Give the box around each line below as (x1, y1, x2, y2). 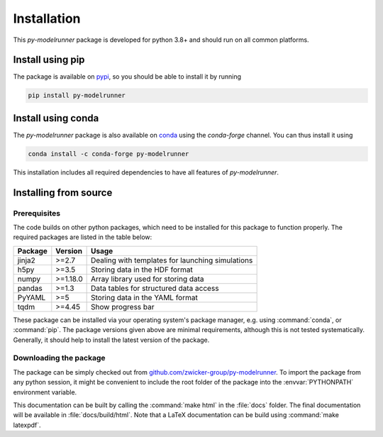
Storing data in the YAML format (91, 292, 198, 302)
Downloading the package (13, 353, 106, 363)
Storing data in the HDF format (91, 265, 193, 275)
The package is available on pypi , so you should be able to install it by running (13, 72, 241, 81)
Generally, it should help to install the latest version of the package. (13, 336, 210, 344)
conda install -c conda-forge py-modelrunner (28, 150, 189, 157)
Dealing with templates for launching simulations (91, 255, 253, 265)
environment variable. (13, 387, 77, 397)
